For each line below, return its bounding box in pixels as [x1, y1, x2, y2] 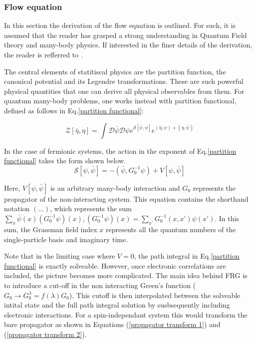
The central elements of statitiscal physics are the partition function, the [4, 66, 226, 76]
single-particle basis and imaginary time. [4, 234, 128, 244]
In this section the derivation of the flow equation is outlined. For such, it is [4, 20, 236, 30]
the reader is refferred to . [4, 49, 83, 59]
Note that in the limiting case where [4, 251, 115, 261]
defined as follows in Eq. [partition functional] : [4, 105, 144, 115]
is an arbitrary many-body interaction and [50, 182, 180, 193]
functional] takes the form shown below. [4, 155, 126, 166]
